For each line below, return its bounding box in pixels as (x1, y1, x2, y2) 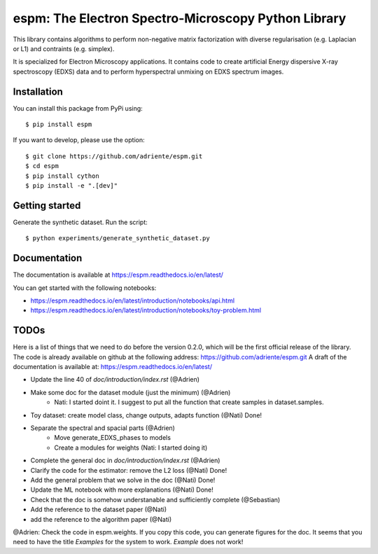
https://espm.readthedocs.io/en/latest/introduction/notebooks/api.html (30, 296, 234, 305)
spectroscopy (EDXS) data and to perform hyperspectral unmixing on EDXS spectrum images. (13, 67, 284, 76)
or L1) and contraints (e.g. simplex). (13, 44, 115, 53)
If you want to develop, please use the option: (13, 136, 145, 144)
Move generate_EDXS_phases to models (54, 434, 171, 442)
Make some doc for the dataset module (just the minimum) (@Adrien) (30, 388, 231, 396)
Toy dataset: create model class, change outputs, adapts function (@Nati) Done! (30, 410, 262, 420)
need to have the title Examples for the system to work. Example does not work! (13, 538, 244, 546)
